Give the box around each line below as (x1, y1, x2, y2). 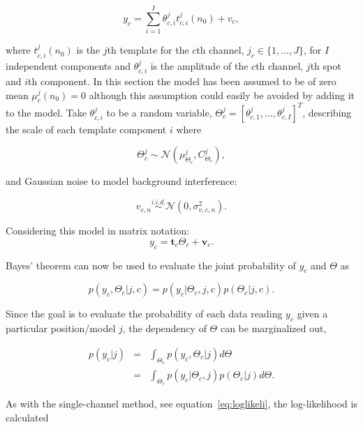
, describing (302, 105, 352, 119)
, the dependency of (122, 321, 207, 336)
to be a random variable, (106, 105, 212, 119)
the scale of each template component (6, 121, 167, 136)
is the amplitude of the (150, 58, 249, 73)
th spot (310, 58, 341, 73)
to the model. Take (6, 105, 87, 119)
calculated (6, 410, 49, 424)
